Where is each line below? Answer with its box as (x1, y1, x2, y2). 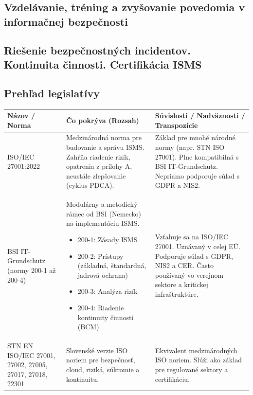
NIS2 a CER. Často (155, 260, 214, 270)
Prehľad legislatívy (4, 85, 100, 100)
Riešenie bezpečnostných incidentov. (4, 42, 191, 57)
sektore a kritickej (155, 279, 208, 289)
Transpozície (155, 120, 198, 130)
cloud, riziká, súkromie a (66, 364, 140, 375)
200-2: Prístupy (77, 251, 124, 261)
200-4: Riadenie (77, 303, 124, 313)
